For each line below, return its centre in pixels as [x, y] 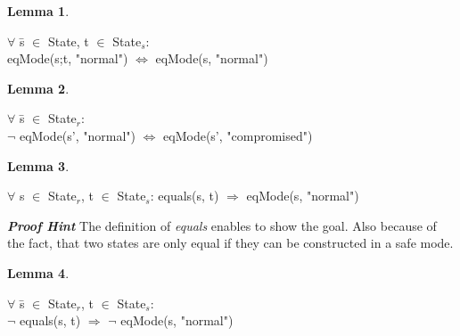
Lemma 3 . [38, 165]
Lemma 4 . [38, 272]
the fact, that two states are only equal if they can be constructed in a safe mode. [230, 243]
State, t [68, 41]
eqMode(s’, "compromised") [238, 135]
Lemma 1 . [38, 11]
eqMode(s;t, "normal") [68, 58]
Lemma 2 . [38, 88]
